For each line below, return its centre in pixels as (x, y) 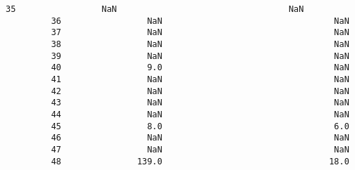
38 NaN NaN (200, 44)
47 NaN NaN (200, 149)
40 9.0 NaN (200, 68)
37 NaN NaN (200, 33)
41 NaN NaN (200, 79)
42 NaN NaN (200, 91)
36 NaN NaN (200, 21)
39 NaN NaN (200, 56)
